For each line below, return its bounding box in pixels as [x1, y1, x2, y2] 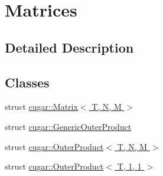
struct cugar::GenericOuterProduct [5, 120, 132, 132]
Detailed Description [5, 38, 134, 56]
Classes [5, 73, 50, 91]
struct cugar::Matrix [5, 100, 78, 113]
